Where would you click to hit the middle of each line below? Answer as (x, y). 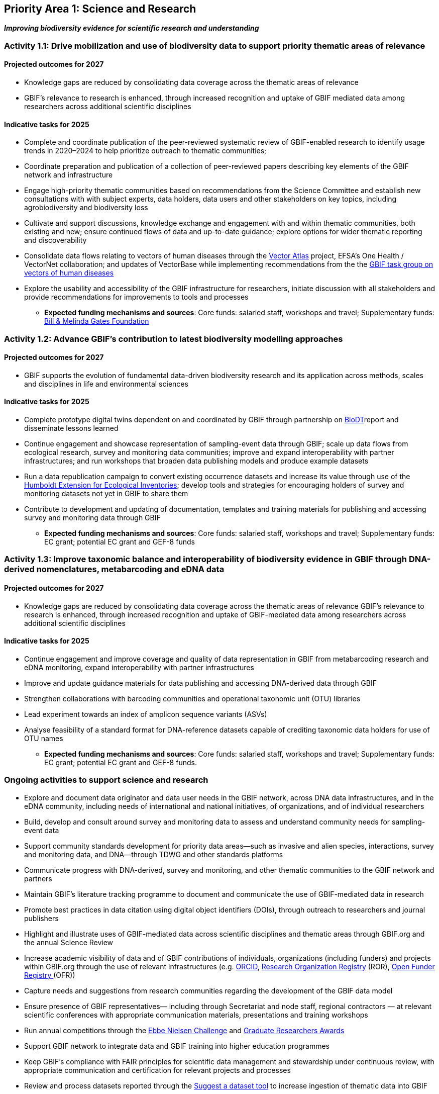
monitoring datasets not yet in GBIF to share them (106, 494)
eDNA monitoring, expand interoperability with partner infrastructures (139, 667)
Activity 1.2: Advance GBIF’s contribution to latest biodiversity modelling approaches (174, 339)
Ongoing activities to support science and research (106, 780)
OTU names (44, 738)
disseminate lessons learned (71, 428)
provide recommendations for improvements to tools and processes (136, 297)
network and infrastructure (69, 175)
